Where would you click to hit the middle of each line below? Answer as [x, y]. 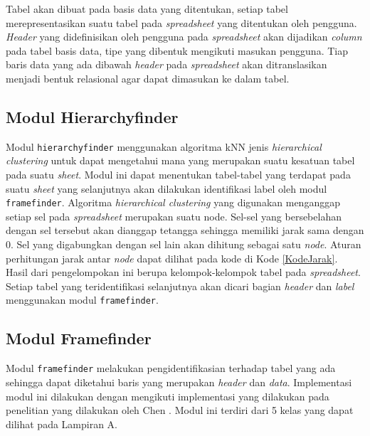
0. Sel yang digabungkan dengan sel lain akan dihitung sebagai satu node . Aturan [184, 244]
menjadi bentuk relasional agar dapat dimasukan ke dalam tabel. [148, 78]
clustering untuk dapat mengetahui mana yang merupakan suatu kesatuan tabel [180, 160]
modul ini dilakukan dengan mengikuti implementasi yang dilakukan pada [168, 396]
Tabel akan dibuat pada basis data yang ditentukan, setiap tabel [147, 9]
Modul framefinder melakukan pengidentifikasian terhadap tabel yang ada [171, 368]
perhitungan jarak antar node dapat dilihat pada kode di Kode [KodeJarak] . [172, 258]
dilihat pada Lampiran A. [62, 424]
